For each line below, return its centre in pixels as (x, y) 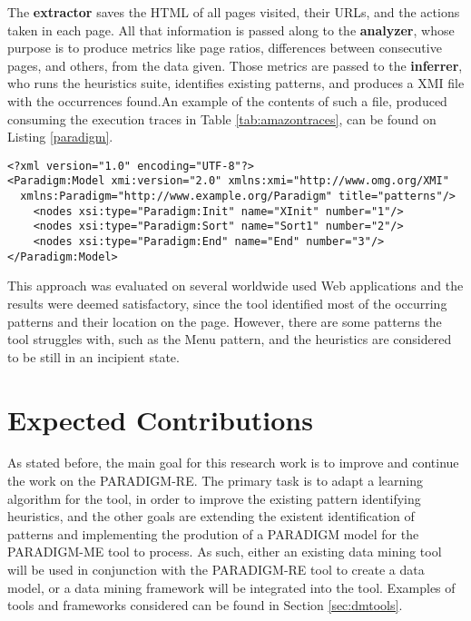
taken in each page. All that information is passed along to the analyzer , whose (231, 30)
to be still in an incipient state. (93, 356)
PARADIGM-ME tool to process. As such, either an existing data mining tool (225, 552)
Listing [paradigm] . (60, 137)
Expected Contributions (160, 419)
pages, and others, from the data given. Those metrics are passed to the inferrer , (235, 65)
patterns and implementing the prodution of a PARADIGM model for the (213, 533)
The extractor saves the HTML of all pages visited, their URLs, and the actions (234, 12)
